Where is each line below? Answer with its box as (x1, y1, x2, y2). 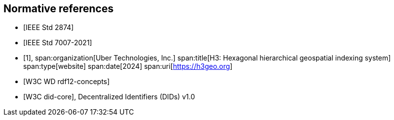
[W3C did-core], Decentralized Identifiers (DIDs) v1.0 (23, 92, 195, 101)
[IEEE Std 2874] (23, 23, 74, 32)
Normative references (3, 2, 114, 15)
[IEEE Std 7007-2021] (23, 38, 92, 47)
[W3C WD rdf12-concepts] (23, 77, 110, 86)
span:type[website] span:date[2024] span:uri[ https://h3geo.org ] (23, 62, 233, 71)
